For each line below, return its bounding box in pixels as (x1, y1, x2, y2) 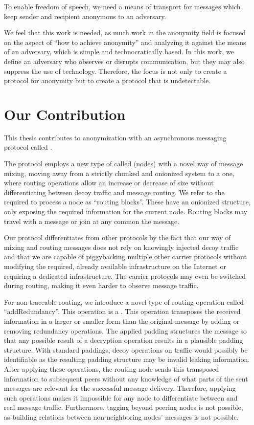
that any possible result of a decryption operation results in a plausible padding (4, 335, 243, 345)
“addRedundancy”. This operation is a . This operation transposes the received (4, 306, 241, 316)
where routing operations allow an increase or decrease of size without (4, 178, 214, 188)
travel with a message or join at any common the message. (4, 216, 180, 226)
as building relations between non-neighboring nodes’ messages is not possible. (4, 411, 239, 422)
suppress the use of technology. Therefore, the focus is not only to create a (4, 66, 227, 76)
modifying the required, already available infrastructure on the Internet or (4, 261, 226, 271)
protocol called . (4, 142, 52, 152)
